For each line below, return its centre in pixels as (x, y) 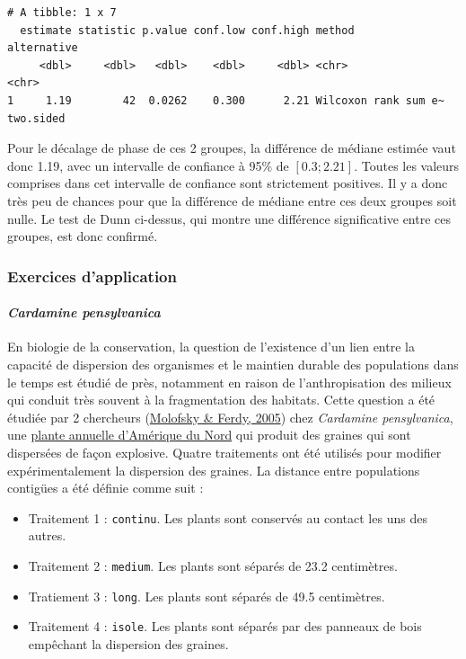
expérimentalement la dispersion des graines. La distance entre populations (214, 470)
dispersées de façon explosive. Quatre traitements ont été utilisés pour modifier (224, 452)
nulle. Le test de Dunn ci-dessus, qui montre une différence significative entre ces (229, 218)
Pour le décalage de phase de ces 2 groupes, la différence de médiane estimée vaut (232, 148)
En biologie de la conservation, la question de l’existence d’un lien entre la (211, 347)
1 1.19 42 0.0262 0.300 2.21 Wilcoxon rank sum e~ (226, 100)
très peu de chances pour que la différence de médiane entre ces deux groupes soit (232, 200)
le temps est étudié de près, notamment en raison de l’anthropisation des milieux (229, 382)
